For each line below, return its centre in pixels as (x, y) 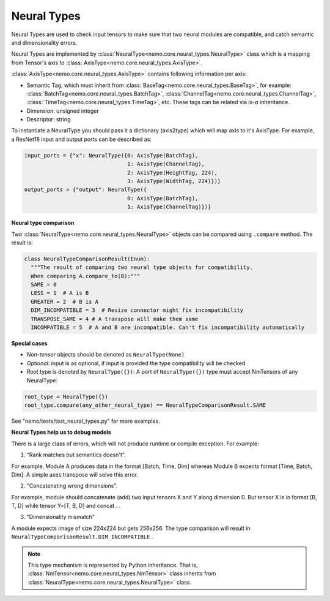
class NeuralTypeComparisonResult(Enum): (87, 259)
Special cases (30, 344)
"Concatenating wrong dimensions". (72, 486)
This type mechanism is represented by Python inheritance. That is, (113, 565)
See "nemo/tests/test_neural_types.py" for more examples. (86, 421)
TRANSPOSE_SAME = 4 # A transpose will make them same (115, 319)
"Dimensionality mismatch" (61, 517)
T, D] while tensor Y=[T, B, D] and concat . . (66, 506)
